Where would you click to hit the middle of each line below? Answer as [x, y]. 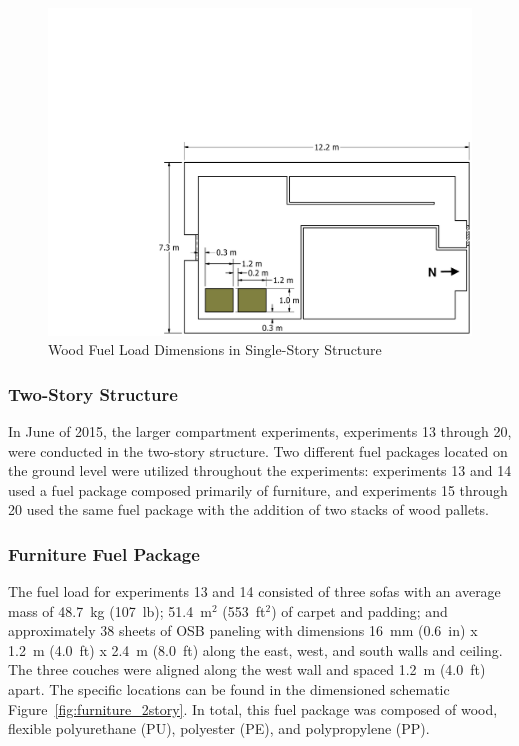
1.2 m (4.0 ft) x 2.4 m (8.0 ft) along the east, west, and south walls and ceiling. [255, 649]
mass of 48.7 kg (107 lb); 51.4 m [110, 610]
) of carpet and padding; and [359, 610]
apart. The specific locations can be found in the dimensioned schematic [229, 689]
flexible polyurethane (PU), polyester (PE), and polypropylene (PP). [219, 728]
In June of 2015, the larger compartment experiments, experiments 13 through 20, [260, 430]
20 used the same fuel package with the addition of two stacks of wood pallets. [249, 509]
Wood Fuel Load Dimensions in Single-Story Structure [215, 349]
